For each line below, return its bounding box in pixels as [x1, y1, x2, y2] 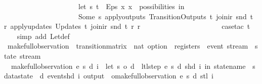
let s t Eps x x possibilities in [78, 1, 185, 11]
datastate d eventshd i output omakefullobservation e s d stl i [4, 70, 213, 81]
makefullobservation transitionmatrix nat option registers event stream [7, 40, 248, 51]
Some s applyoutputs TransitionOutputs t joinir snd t [78, 11, 253, 21]
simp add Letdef [17, 30, 70, 41]
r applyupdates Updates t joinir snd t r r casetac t [4, 21, 250, 31]
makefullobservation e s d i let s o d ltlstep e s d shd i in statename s [11, 60, 255, 71]
